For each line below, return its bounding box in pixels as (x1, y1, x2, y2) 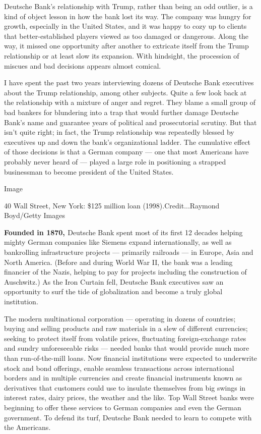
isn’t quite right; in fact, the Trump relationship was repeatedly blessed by (4, 127, 234, 137)
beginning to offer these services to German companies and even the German (4, 402, 241, 412)
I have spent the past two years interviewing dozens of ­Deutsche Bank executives (4, 77, 254, 88)
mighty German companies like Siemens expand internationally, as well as (4, 237, 232, 247)
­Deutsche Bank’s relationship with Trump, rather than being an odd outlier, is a (4, 1, 253, 11)
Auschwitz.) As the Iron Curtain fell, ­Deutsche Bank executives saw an (4, 276, 224, 287)
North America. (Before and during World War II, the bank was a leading (4, 256, 233, 267)
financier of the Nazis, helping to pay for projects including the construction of (4, 266, 247, 277)
